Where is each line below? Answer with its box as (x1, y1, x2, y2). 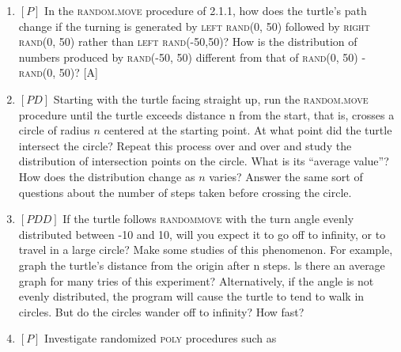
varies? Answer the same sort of (209, 168, 363, 184)
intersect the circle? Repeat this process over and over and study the (18, 137, 352, 153)
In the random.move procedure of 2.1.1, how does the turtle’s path (44, 2, 367, 18)
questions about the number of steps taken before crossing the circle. (18, 184, 352, 200)
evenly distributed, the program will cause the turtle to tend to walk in (18, 288, 365, 305)
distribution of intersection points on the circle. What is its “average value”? (18, 153, 389, 169)
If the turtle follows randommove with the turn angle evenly (62, 210, 354, 227)
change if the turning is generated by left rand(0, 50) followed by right (18, 17, 370, 34)
